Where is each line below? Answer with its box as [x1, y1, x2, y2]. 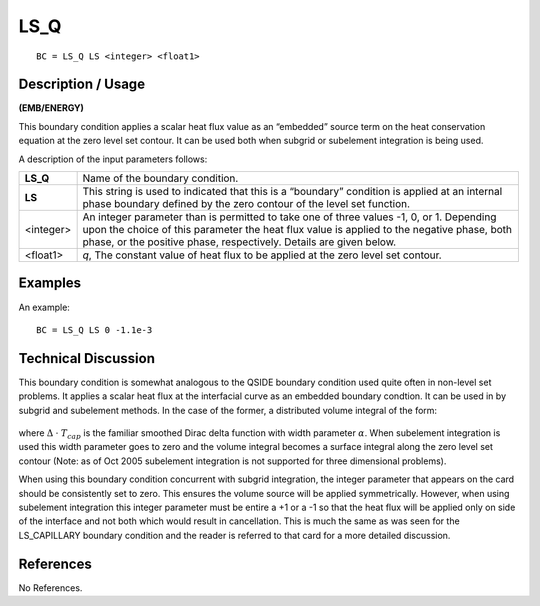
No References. [18, 581, 83, 594]
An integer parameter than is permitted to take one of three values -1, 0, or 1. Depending [82, 210, 497, 224]
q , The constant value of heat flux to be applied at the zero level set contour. [82, 248, 442, 262]
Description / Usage [18, 76, 145, 93]
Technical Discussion [18, 350, 155, 367]
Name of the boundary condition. [82, 171, 239, 185]
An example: [18, 301, 70, 313]
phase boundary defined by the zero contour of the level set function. [82, 197, 410, 211]
